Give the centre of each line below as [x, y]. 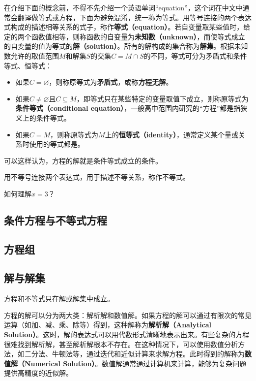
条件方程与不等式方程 [56, 220]
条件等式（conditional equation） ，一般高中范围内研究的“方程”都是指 [128, 108]
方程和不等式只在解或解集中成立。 [59, 299]
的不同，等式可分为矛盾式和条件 [195, 55]
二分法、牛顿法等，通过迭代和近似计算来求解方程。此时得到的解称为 [134, 354]
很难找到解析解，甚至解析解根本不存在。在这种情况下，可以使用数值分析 [121, 344]
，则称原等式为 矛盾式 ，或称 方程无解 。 [111, 82]
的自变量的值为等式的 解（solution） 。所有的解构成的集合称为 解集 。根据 [119, 46]
